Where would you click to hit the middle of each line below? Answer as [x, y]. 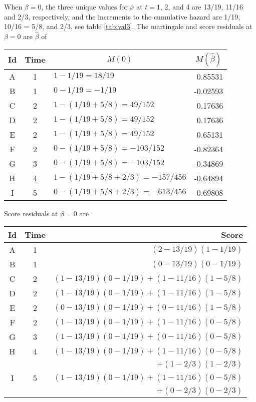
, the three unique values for [84, 7]
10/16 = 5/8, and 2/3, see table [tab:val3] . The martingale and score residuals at [128, 26]
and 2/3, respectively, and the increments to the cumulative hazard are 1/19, [122, 16]
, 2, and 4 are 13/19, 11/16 [202, 7]
